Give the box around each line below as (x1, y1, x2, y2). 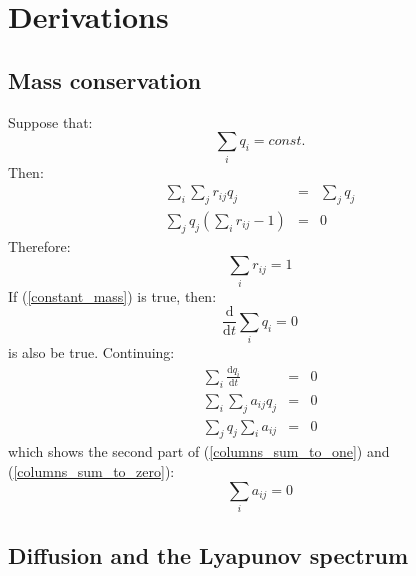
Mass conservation (8, 64, 202, 95)
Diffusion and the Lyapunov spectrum (8, 540, 409, 571)
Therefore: (8, 235, 71, 256)
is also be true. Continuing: (8, 342, 175, 363)
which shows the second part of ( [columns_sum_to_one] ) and (8, 441, 390, 462)
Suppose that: (8, 111, 93, 132)
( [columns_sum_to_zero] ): (8, 461, 175, 481)
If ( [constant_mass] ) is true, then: (8, 285, 217, 306)
